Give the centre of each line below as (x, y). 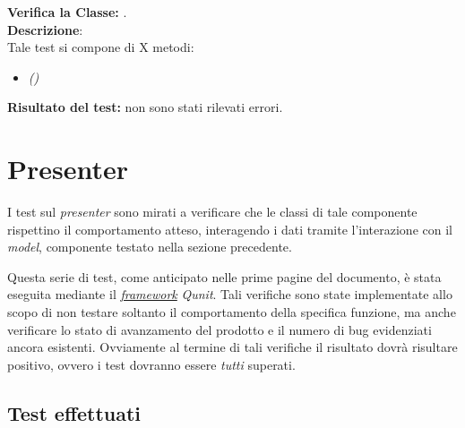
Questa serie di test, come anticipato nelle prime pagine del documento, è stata (224, 276)
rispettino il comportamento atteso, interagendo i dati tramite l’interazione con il (230, 229)
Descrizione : (45, 29)
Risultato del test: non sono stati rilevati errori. (145, 107)
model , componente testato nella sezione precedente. (150, 247)
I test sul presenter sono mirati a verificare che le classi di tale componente (212, 212)
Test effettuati (74, 412)
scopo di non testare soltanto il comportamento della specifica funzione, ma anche (232, 311)
